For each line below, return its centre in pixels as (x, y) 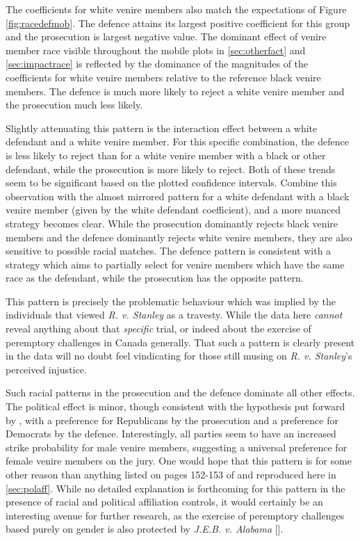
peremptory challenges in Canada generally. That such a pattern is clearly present (180, 342)
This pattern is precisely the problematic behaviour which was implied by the (171, 301)
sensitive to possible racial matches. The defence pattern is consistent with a (169, 251)
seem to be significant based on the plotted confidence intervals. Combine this (171, 183)
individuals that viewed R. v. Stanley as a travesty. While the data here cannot (174, 315)
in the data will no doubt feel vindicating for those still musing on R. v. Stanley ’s (179, 356)
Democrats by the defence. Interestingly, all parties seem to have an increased (171, 434)
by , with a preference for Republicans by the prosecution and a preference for (172, 420)
